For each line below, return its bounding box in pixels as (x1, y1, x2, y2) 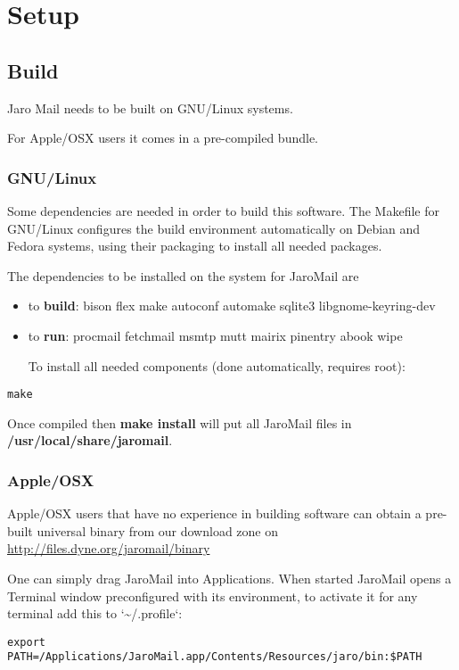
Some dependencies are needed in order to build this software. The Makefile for (7, 201, 439, 219)
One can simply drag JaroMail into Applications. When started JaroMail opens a (7, 568, 452, 587)
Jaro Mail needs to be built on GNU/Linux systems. (7, 98, 293, 117)
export (7, 635, 45, 649)
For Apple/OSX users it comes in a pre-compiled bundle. (7, 128, 318, 147)
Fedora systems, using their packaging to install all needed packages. (7, 236, 382, 255)
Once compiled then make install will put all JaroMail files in (7, 413, 352, 432)
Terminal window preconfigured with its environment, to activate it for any (7, 586, 418, 605)
